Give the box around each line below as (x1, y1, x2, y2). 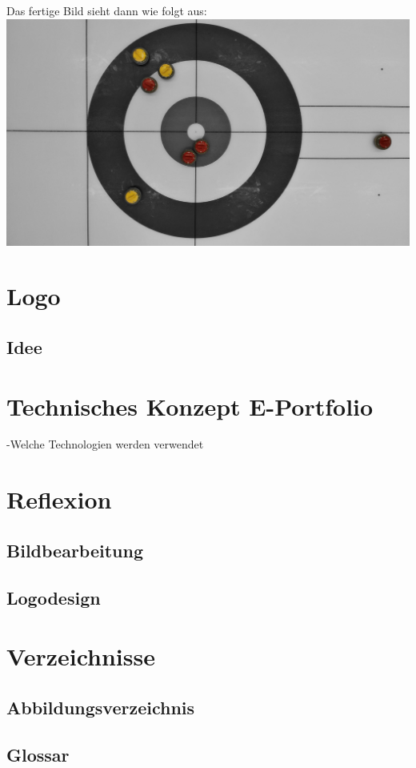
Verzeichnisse (6, 640, 155, 673)
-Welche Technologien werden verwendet (6, 436, 204, 452)
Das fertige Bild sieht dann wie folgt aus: (6, 2, 207, 18)
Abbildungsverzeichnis (6, 694, 195, 719)
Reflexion (6, 483, 112, 516)
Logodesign (6, 585, 101, 609)
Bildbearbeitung (6, 537, 144, 562)
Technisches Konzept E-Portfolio (6, 389, 374, 422)
